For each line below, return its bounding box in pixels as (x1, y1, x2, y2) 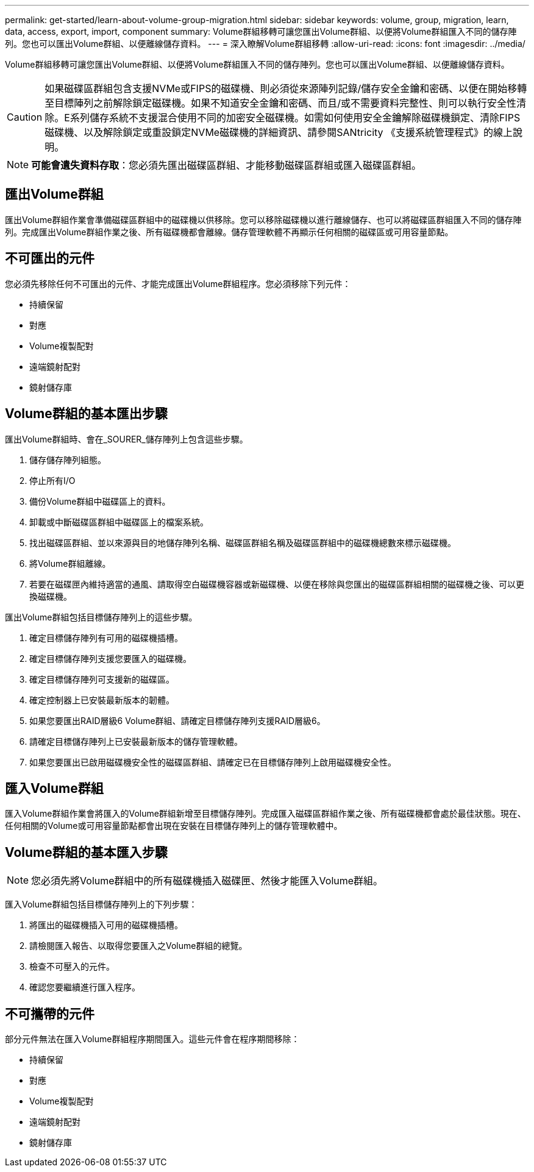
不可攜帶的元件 (5, 1006, 94, 1021)
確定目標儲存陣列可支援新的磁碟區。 (29, 673, 174, 684)
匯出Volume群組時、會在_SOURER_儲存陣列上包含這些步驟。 (5, 433, 248, 444)
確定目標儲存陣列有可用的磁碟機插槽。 (29, 632, 183, 643)
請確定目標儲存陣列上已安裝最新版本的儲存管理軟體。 (29, 736, 243, 747)
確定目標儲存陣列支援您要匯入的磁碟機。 (29, 653, 191, 664)
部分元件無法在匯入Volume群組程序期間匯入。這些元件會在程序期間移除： (5, 1034, 300, 1045)
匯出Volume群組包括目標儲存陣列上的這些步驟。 (5, 611, 198, 622)
